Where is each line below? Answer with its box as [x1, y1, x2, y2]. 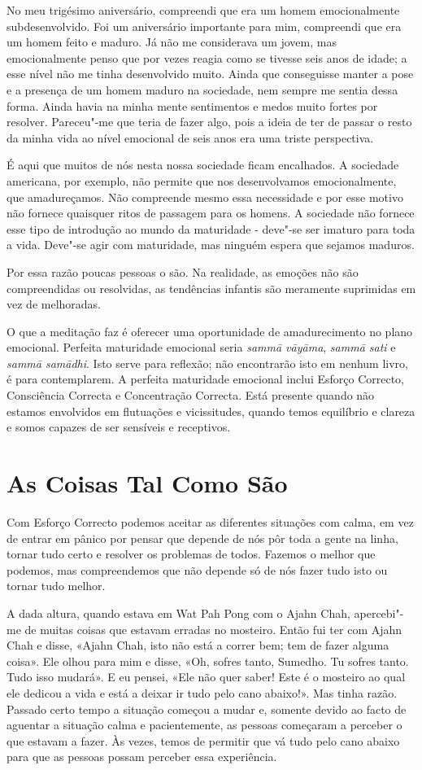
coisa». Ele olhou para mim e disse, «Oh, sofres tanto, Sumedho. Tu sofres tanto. [7, 652, 409, 669]
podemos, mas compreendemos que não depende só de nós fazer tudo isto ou [7, 561, 388, 578]
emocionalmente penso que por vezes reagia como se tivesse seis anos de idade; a [7, 49, 407, 66]
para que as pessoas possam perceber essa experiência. [7, 748, 277, 765]
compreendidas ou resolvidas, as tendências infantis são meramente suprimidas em [7, 279, 416, 296]
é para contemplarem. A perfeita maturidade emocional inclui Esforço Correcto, [7, 370, 404, 387]
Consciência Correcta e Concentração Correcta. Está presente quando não [7, 387, 375, 404]
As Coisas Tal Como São [7, 466, 288, 500]
